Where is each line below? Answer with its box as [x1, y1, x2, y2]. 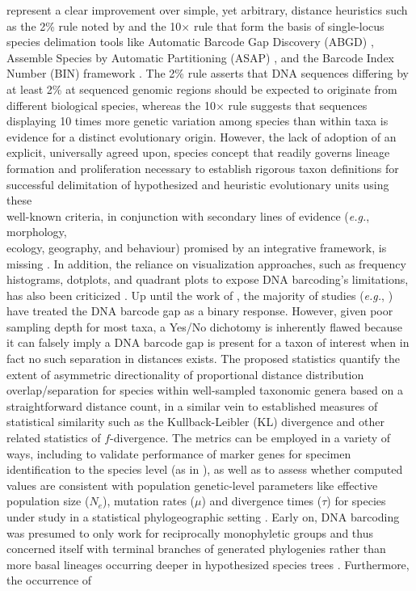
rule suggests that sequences [228, 96, 368, 113]
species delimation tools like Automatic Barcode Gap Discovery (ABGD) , [6, 33, 374, 50]
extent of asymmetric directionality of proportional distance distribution [6, 365, 364, 382]
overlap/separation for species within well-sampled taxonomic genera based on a [6, 382, 403, 399]
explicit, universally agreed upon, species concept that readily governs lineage [6, 144, 390, 161]
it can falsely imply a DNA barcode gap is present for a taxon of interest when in [6, 334, 410, 351]
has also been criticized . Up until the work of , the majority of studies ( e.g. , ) [6, 286, 393, 303]
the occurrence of [6, 572, 92, 589]
